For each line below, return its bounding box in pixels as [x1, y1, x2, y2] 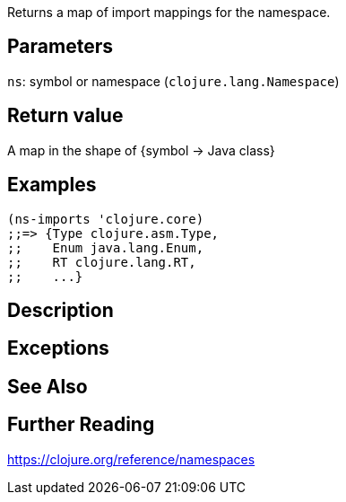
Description [7, 298, 114, 321]
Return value [7, 104, 124, 128]
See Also [7, 374, 88, 398]
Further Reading [7, 413, 155, 436]
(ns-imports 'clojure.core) [7, 211, 204, 226]
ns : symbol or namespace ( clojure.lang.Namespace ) [7, 73, 340, 89]
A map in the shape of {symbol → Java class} [7, 142, 275, 158]
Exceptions [7, 337, 109, 360]
